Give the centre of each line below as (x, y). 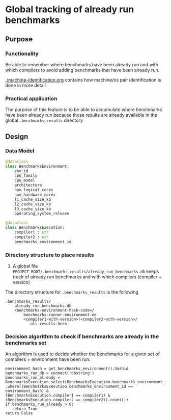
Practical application (31, 98)
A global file (25, 266)
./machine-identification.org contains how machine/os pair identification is (83, 80)
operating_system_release (42, 214)
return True (25, 409)
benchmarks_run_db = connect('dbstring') (50, 373)
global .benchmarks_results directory (44, 120)
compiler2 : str (32, 237)
